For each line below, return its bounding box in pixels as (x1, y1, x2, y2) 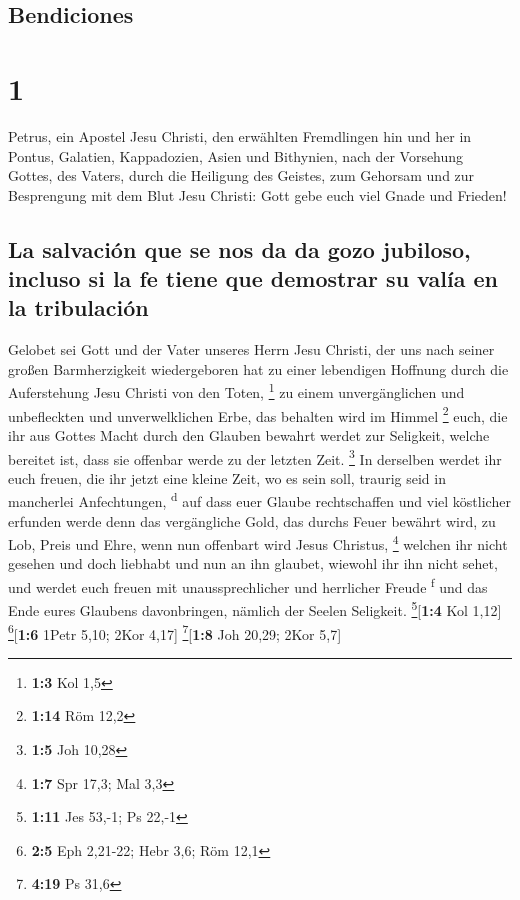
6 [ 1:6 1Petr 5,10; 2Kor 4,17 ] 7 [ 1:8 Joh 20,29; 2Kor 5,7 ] (8, 620, 342, 644)
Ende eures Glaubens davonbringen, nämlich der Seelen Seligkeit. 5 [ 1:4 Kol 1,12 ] (8, 597, 502, 620)
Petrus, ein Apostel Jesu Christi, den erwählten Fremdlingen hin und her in (8, 125, 472, 146)
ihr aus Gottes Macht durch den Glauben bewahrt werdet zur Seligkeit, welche (8, 424, 490, 445)
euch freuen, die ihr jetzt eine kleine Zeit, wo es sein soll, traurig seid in (8, 467, 446, 488)
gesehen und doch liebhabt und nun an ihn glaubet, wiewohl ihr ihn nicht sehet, (8, 553, 498, 574)
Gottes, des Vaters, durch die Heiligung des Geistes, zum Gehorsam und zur (8, 165, 475, 186)
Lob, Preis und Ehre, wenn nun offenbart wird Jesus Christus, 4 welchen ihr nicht (8, 531, 508, 554)
